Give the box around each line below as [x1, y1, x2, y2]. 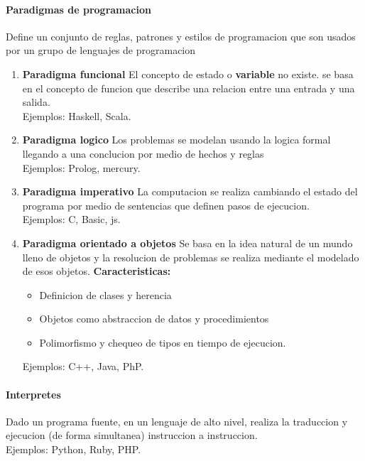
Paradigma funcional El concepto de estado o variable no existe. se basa [22, 66, 354, 81]
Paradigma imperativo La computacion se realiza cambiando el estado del [22, 184, 358, 199]
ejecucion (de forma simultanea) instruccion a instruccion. [6, 428, 258, 443]
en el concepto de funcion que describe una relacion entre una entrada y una [22, 80, 355, 95]
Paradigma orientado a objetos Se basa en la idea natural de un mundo [22, 235, 353, 250]
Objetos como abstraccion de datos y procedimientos [39, 311, 269, 326]
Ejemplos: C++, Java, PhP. [22, 359, 144, 374]
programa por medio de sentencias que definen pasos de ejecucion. [22, 197, 310, 212]
